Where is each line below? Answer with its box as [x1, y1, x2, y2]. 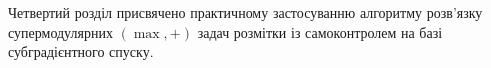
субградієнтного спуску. [8, 41, 154, 62]
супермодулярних [8, 21, 113, 42]
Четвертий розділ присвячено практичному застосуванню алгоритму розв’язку [8, 2, 483, 22]
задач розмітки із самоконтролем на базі [197, 21, 443, 42]
